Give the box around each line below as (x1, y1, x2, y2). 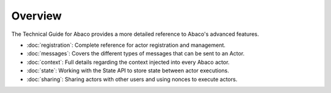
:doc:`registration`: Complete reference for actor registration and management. (26, 41, 226, 49)
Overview (11, 9, 62, 22)
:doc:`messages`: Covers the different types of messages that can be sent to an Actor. (26, 50, 245, 57)
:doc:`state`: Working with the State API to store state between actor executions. (26, 67, 229, 74)
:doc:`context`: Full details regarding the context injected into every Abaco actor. (26, 58, 230, 66)
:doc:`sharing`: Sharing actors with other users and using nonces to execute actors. (26, 75, 238, 83)
